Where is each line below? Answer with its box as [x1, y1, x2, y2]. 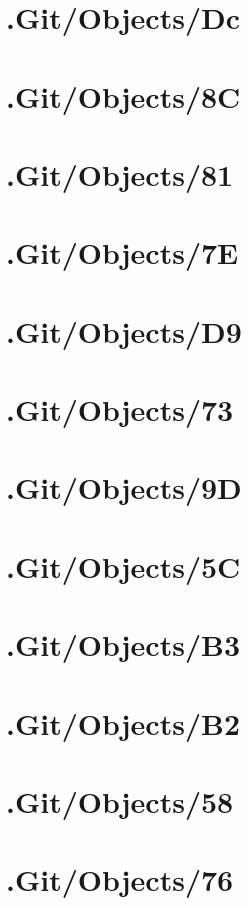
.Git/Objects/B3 [6, 624, 240, 665]
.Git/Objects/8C [6, 75, 241, 116]
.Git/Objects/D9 [6, 310, 242, 351]
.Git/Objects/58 [6, 780, 234, 821]
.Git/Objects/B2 [6, 702, 240, 743]
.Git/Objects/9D [6, 467, 242, 508]
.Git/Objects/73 [6, 389, 234, 430]
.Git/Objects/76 [6, 859, 234, 900]
